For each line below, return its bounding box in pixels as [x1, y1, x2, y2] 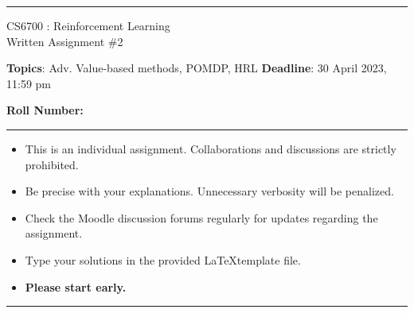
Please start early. [25, 278, 127, 295]
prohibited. [25, 156, 79, 172]
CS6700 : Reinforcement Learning [6, 17, 170, 33]
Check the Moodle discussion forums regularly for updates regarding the [25, 209, 378, 226]
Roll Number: [6, 102, 84, 118]
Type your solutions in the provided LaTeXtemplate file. [25, 251, 301, 268]
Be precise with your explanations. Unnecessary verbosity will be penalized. [25, 183, 394, 199]
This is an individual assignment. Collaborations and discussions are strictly [25, 140, 396, 156]
